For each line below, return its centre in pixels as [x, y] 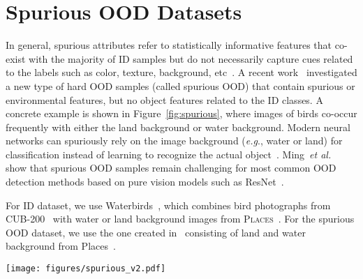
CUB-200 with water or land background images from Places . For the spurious [180, 219]
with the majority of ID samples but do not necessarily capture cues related [191, 58]
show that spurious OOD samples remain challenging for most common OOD [171, 168]
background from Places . [61, 246]
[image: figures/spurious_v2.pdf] [86, 269]
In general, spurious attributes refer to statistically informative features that [169, 45]
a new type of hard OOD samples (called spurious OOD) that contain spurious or [180, 85]
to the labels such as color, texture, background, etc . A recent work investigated [181, 72]
